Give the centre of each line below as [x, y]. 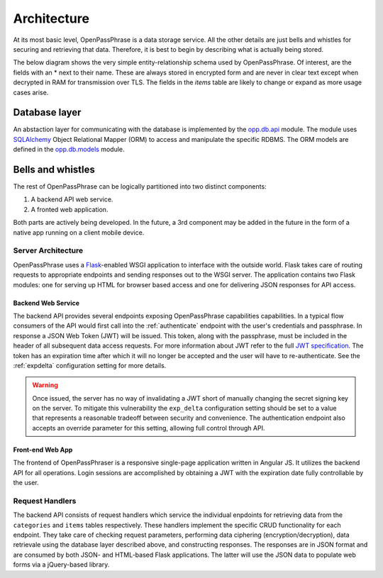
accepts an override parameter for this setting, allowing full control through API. [149, 428]
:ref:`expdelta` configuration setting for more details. [90, 365]
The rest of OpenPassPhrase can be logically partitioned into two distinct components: [140, 187]
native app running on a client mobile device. [79, 232]
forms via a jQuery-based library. [61, 565]
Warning [45, 385]
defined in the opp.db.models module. [69, 150]
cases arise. [31, 92]
